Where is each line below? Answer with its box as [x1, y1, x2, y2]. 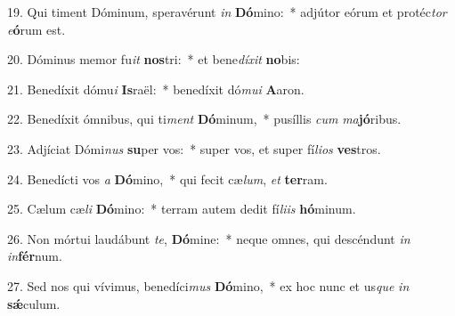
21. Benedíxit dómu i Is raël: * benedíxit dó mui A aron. [7, 79, 305, 98]
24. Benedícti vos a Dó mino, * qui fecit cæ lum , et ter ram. [7, 169, 328, 188]
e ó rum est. [7, 20, 66, 38]
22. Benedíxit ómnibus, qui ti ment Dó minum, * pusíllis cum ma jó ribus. [7, 109, 402, 128]
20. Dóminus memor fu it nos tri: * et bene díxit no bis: [7, 50, 300, 69]
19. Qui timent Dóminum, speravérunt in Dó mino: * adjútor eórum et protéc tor [7, 3, 447, 20]
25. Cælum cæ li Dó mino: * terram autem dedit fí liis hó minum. [7, 199, 356, 218]
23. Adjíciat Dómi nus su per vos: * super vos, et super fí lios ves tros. [7, 139, 381, 158]
